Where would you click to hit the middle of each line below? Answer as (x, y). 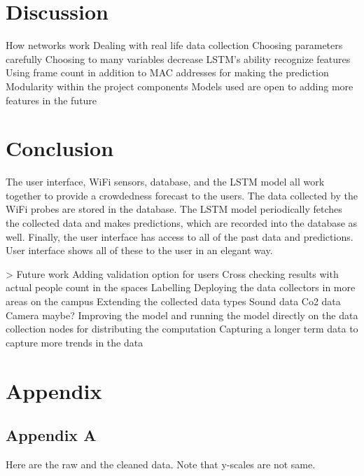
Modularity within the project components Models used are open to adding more (180, 86)
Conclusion (60, 148)
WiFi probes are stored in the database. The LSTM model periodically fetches (174, 209)
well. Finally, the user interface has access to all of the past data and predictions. (180, 236)
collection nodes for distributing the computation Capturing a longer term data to (182, 329)
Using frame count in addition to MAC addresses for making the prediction (167, 72)
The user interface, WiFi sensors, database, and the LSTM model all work (165, 182)
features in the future (51, 100)
